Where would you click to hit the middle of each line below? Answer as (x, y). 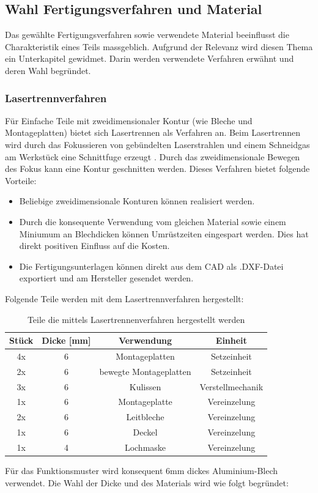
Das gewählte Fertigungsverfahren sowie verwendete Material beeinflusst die (147, 35)
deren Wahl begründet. (48, 70)
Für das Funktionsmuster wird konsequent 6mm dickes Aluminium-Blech (142, 471)
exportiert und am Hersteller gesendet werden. (106, 278)
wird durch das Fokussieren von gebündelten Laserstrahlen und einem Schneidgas (157, 144)
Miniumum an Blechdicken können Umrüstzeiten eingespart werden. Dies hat (164, 233)
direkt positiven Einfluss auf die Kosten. (94, 246)
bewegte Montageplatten (145, 371)
